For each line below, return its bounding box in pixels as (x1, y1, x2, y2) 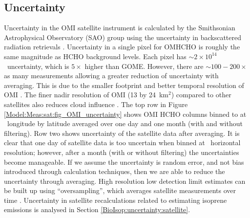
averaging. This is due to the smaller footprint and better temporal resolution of (4, 80, 244, 90)
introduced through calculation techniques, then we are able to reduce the (4, 166, 225, 176)
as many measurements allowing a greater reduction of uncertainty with (4, 70, 219, 81)
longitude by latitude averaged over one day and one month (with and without (7, 118, 243, 129)
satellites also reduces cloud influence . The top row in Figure (4, 99, 188, 109)
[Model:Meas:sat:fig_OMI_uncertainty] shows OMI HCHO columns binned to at (4, 109, 247, 119)
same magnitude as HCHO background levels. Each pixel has (4, 51, 187, 61)
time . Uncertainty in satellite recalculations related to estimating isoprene (4, 195, 227, 205)
